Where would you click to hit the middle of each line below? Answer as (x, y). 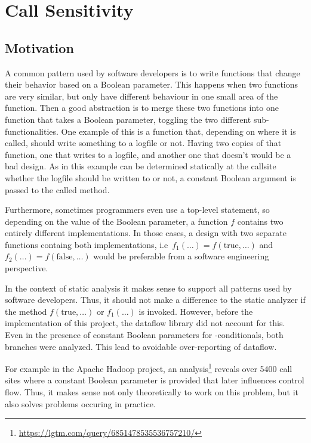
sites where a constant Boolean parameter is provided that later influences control (155, 380)
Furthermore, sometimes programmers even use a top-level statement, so (137, 210)
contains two (260, 221)
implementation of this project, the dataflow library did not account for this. (145, 323)
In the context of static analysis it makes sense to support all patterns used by (148, 288)
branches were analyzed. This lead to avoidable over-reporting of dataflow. (141, 346)
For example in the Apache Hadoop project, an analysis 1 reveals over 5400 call (149, 368)
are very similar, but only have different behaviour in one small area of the (141, 96)
